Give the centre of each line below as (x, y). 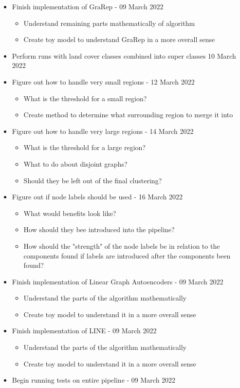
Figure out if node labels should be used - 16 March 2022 (97, 197)
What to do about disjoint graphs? (75, 163)
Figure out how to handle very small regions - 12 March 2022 (103, 81)
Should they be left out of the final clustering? (93, 180)
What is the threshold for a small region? (85, 98)
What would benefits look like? (70, 213)
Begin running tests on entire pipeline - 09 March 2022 (94, 380)
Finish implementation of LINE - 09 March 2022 (84, 331)
